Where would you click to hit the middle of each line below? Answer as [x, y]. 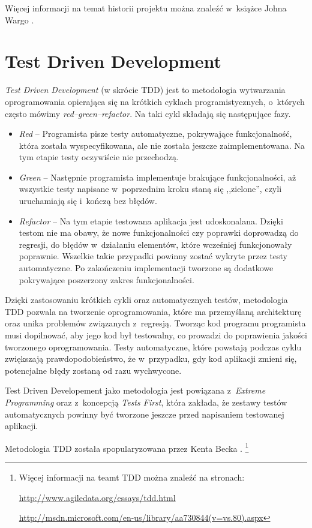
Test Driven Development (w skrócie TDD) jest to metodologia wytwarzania [145, 90]
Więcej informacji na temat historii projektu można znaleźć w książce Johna [146, 8]
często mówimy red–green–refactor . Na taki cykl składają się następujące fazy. [148, 113]
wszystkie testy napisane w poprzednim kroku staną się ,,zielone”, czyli [150, 189]
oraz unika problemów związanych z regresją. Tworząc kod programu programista [155, 323]
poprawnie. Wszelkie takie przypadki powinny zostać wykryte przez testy [153, 256]
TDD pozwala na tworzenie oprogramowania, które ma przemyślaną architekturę [153, 311]
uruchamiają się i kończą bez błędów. [88, 201]
